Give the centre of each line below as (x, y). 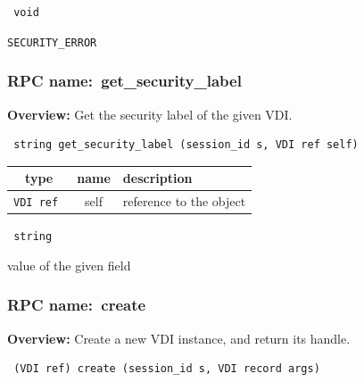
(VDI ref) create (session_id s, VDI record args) (167, 369)
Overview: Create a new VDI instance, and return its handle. (179, 338)
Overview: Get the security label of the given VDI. (150, 114)
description (157, 178)
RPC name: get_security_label (124, 81)
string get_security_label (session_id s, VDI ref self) (186, 145)
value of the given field (69, 265)
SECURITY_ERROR (52, 42)
